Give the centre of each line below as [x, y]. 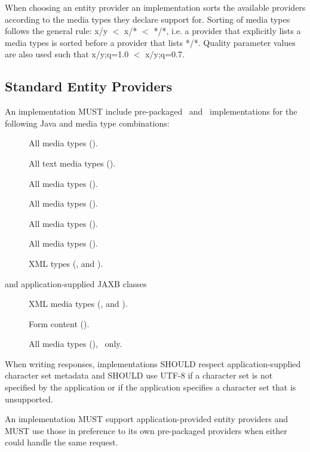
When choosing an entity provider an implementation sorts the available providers [155, 7]
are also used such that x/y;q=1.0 [67, 54]
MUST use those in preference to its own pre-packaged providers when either [146, 430]
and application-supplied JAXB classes [76, 283]
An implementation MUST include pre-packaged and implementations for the [151, 111]
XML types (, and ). [66, 263]
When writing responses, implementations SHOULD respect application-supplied [153, 363]
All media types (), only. [76, 344]
